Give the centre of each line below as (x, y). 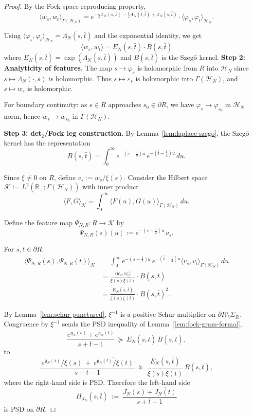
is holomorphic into (164, 78)
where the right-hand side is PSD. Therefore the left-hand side (97, 382)
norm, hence (22, 116)
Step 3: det (23, 133)
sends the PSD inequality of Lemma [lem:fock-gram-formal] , (152, 324)
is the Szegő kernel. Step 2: (203, 57)
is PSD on (19, 408)
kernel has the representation (47, 142)
